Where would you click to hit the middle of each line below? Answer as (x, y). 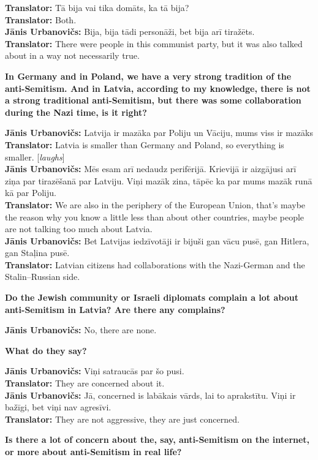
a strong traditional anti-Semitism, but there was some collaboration (153, 100)
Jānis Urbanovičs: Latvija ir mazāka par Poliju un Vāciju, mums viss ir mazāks (159, 133)
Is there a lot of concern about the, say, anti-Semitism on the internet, (157, 439)
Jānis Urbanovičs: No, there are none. (81, 330)
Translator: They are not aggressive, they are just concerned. (122, 419)
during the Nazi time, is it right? (76, 112)
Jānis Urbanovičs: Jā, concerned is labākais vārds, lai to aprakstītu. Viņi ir (150, 395)
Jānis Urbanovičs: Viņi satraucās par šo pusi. (95, 371)
